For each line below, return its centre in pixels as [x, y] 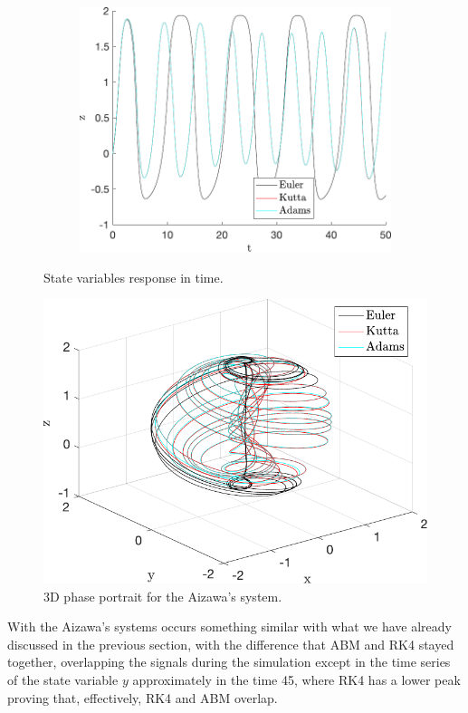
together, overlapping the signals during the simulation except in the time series [229, 662]
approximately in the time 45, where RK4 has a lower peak [296, 679]
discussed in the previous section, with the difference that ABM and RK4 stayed [231, 644]
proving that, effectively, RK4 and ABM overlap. [143, 697]
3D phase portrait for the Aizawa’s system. [163, 596]
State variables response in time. [134, 277]
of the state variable [63, 679]
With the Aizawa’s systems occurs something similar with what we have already [229, 626]
